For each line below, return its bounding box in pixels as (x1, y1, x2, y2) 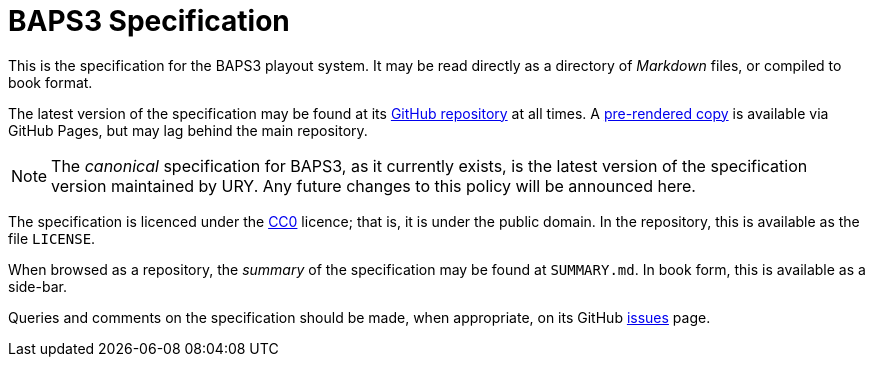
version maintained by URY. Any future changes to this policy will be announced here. (51, 175, 696, 196)
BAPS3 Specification (8, 4, 290, 38)
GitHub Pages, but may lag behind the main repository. (8, 121, 368, 139)
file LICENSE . (8, 229, 96, 247)
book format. (8, 73, 93, 91)
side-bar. (8, 277, 67, 295)
